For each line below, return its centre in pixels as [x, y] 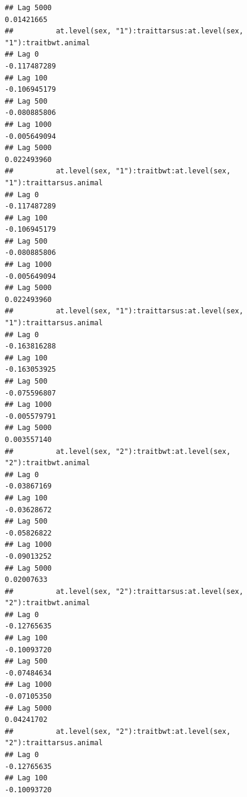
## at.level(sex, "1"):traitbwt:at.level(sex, [118, 171]
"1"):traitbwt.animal [48, 43]
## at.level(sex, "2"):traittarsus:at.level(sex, [124, 591]
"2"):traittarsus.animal [54, 743]
